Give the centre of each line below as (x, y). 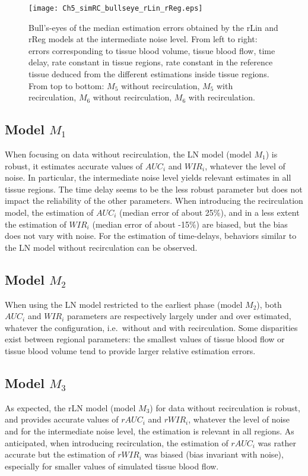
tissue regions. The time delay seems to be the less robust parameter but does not (154, 189)
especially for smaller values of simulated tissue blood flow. (112, 466)
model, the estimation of (49, 212)
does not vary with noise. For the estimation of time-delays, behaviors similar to (151, 236)
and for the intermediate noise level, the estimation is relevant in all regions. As (150, 431)
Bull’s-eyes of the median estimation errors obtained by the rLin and (153, 27)
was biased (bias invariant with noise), (214, 454)
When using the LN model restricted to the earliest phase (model (124, 304)
